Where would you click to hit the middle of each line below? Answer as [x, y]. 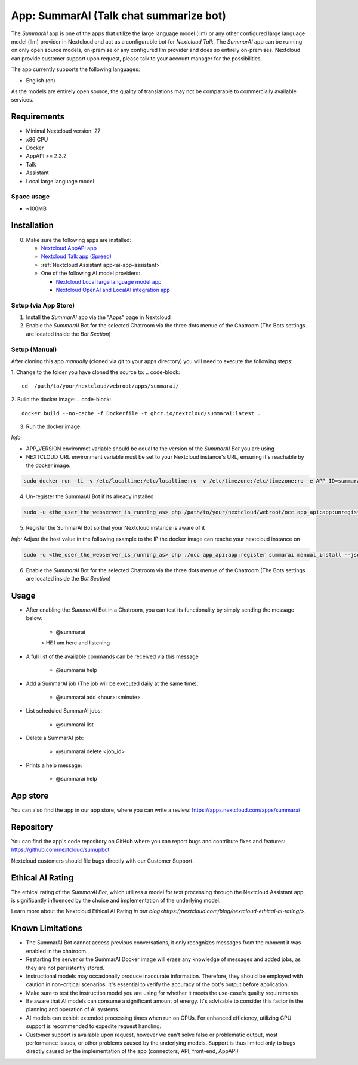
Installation [32, 225]
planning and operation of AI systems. [72, 1009]
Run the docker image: [54, 426]
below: [34, 618]
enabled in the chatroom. [57, 951]
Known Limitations [47, 929]
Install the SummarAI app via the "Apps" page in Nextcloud [98, 317]
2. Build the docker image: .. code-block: [61, 400]
